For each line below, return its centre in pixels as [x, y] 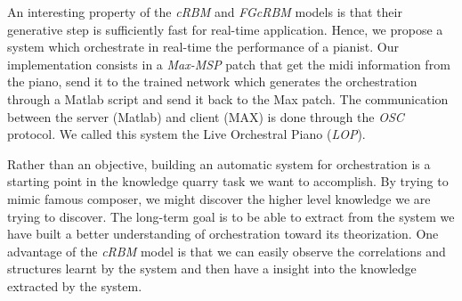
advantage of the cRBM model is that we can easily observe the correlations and [227, 251]
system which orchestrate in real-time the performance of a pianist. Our [203, 47]
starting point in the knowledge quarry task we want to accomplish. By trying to [228, 181]
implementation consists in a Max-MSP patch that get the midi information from [229, 64]
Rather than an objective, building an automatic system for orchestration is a [219, 163]
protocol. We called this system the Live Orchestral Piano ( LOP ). [186, 134]
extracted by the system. [75, 285]
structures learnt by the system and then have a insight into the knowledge [212, 268]
